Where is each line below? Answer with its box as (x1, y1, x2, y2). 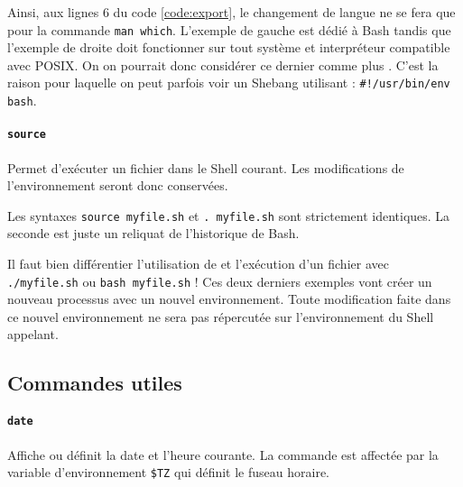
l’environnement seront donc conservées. (7, 176, 228, 195)
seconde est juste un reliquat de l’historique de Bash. (7, 224, 300, 243)
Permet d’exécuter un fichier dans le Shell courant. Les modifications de (7, 158, 404, 177)
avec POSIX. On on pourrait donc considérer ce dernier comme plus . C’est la (7, 55, 439, 74)
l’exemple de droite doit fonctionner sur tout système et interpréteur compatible (7, 38, 450, 57)
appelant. (7, 325, 59, 344)
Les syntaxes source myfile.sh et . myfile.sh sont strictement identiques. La (7, 206, 450, 225)
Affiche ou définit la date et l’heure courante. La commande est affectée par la (7, 445, 439, 464)
